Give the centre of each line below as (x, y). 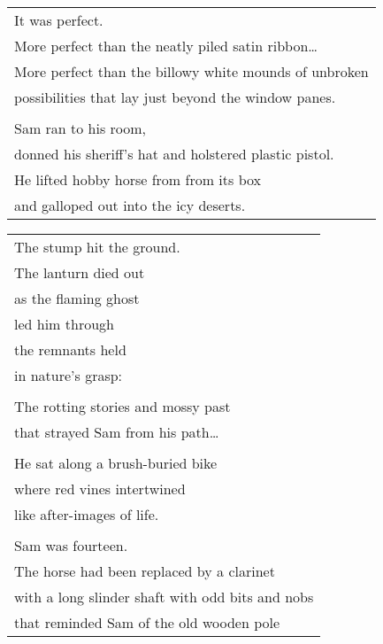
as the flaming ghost (77, 298)
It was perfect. (59, 20)
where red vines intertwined (100, 489)
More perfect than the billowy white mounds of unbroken (191, 71)
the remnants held (70, 349)
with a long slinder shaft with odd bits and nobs (164, 597)
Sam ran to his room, (80, 128)
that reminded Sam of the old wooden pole (147, 622)
